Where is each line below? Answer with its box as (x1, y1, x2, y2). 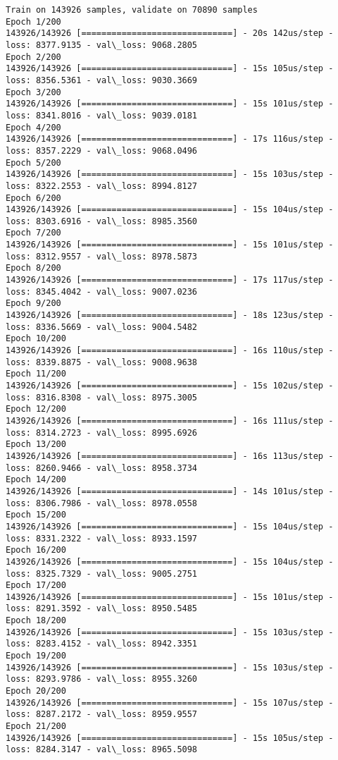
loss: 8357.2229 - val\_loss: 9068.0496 (6, 145, 198, 156)
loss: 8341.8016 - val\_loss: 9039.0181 (6, 110, 198, 121)
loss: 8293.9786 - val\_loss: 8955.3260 (6, 674, 198, 685)
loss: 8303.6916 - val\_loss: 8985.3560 (6, 216, 198, 226)
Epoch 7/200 (6, 228, 61, 238)
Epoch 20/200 (6, 686, 66, 697)
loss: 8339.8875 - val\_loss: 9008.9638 (6, 357, 198, 367)
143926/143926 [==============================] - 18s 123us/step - (6, 310, 334, 321)
